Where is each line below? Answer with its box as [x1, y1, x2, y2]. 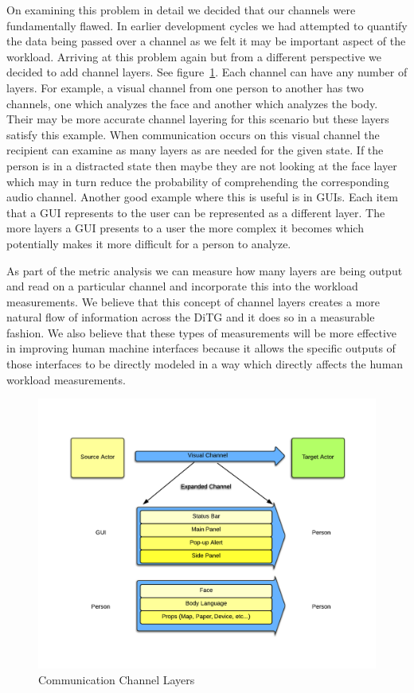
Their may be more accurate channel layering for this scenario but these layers [6, 111, 389, 127]
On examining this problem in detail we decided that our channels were [6, 2, 356, 18]
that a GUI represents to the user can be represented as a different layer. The [6, 204, 385, 220]
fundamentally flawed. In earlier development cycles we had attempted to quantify [6, 17, 408, 33]
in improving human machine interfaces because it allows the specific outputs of [6, 340, 396, 356]
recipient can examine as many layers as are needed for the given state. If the [6, 142, 384, 158]
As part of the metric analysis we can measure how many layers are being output [6, 262, 403, 278]
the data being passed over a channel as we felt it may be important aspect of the [6, 33, 406, 49]
